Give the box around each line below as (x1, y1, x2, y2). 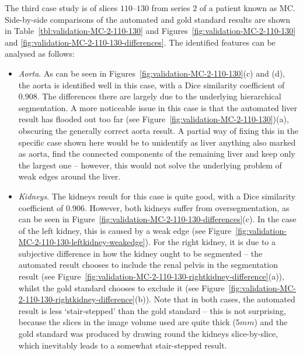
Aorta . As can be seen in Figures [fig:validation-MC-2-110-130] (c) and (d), (18, 67, 285, 79)
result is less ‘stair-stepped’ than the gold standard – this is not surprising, (18, 304, 286, 316)
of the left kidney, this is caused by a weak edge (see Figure (18, 224, 232, 236)
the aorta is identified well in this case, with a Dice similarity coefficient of (18, 78, 285, 91)
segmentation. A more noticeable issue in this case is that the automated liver (18, 101, 298, 113)
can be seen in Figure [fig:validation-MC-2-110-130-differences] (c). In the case (18, 213, 297, 225)
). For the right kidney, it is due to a (145, 236, 276, 248)
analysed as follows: (5, 47, 75, 60)
